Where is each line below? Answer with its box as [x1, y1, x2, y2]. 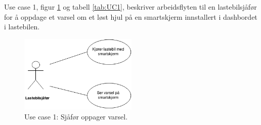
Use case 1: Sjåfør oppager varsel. [24, 111, 128, 121]
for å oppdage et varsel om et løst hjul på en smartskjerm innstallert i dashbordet [4, 11, 257, 22]
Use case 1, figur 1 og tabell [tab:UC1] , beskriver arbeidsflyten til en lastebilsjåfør [4, 2, 257, 12]
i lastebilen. [4, 21, 40, 32]
